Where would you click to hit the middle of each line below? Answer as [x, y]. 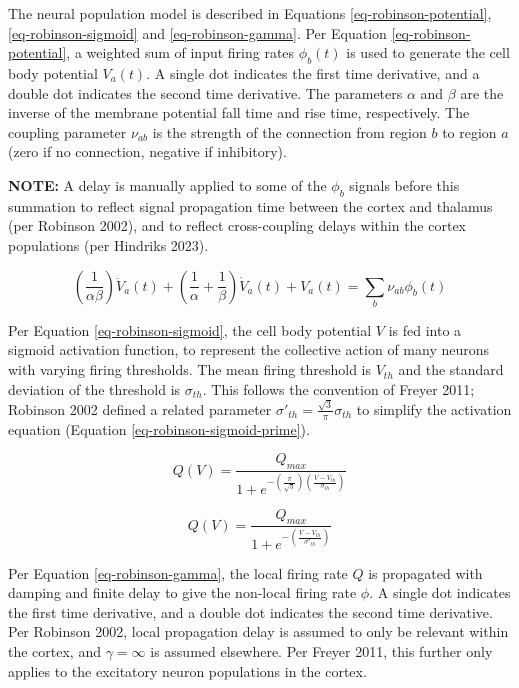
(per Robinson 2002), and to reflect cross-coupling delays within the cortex [237, 225]
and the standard [451, 369]
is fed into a [425, 329]
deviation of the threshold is [94, 388]
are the [482, 92]
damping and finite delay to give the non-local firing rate [182, 592]
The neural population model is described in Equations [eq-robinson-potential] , [250, 13]
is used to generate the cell [428, 52]
